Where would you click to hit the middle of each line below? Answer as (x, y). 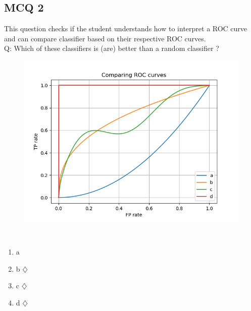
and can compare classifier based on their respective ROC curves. (105, 38)
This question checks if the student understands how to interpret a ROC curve (126, 28)
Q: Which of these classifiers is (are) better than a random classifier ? (112, 48)
